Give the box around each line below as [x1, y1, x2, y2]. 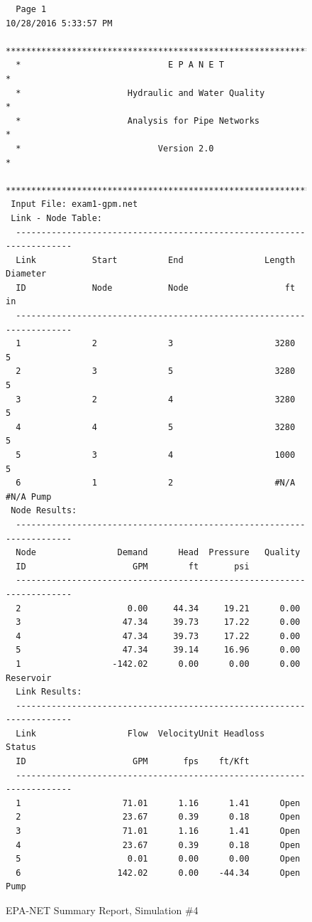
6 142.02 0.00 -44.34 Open [16, 867, 301, 878]
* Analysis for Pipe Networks [16, 115, 260, 126]
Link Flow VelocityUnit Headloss [16, 728, 265, 739]
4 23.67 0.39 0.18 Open [16, 840, 301, 850]
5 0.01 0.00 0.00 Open [16, 854, 301, 864]
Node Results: [11, 505, 77, 516]
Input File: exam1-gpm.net [11, 199, 138, 210]
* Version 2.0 [16, 143, 214, 154]
